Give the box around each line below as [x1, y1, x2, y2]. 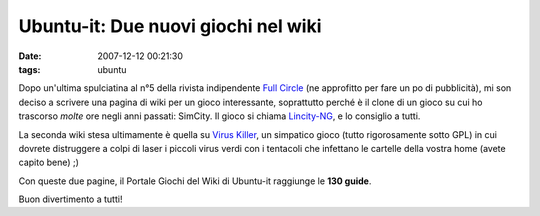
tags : [18, 63, 41, 75]
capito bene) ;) [18, 156, 80, 169]
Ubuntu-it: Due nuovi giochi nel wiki [18, 15, 322, 37]
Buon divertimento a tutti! [18, 193, 123, 205]
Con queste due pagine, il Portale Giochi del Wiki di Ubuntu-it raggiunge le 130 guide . [18, 175, 372, 187]
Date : [18, 50, 42, 62]
